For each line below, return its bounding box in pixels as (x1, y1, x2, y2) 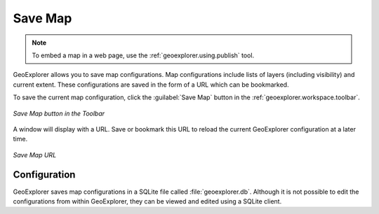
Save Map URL (13, 150, 57, 159)
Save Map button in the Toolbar (13, 109, 105, 117)
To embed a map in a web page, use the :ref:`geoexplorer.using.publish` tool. (32, 51, 255, 59)
